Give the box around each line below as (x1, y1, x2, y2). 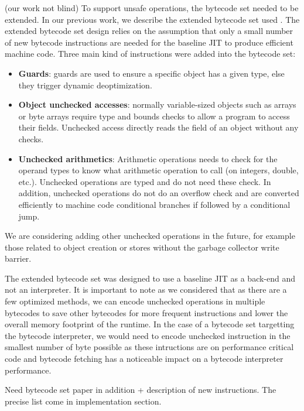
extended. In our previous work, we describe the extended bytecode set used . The (5, 13, 300, 25)
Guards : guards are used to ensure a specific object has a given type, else (18, 67, 285, 79)
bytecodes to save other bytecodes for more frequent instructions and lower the (5, 306, 288, 318)
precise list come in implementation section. (5, 395, 162, 407)
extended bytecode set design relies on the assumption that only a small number (5, 25, 293, 37)
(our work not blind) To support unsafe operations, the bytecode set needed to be (5, 2, 299, 13)
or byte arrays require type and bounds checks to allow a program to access (18, 109, 290, 122)
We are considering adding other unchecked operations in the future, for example (5, 230, 295, 242)
